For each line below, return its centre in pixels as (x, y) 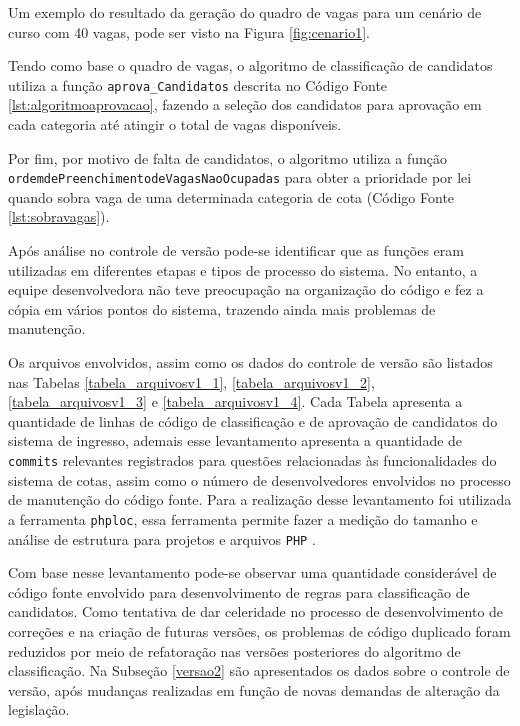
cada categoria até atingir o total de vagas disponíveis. (175, 124)
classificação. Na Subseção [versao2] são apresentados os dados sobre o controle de (259, 670)
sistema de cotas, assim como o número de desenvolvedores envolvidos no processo (259, 479)
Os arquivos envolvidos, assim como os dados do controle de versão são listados (250, 362)
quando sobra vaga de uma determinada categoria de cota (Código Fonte (231, 196)
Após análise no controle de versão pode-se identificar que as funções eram (236, 250)
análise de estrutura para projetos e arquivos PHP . (162, 538)
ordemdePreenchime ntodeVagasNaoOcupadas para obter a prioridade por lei (240, 177)
